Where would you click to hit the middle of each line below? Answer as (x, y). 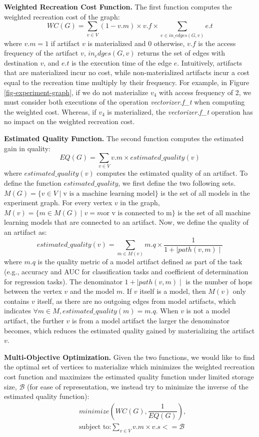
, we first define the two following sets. (177, 183)
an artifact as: (25, 232)
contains (17, 301)
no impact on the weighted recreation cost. (69, 121)
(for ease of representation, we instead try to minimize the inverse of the (137, 386)
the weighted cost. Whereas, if (50, 111)
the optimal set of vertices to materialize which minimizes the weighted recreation (129, 367)
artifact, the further (34, 320)
